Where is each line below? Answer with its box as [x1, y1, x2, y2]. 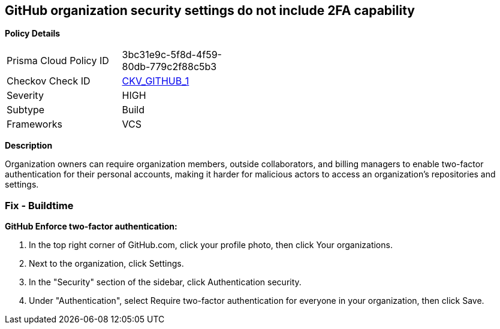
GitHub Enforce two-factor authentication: [5, 221, 177, 232]
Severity [7, 89, 44, 102]
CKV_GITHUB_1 [122, 75, 189, 87]
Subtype [7, 104, 45, 116]
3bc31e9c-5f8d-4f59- [122, 49, 222, 61]
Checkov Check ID [7, 75, 91, 87]
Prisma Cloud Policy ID [7, 55, 109, 67]
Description [5, 140, 53, 151]
